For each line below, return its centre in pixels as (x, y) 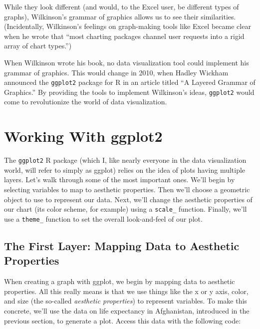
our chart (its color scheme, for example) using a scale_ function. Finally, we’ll (126, 209)
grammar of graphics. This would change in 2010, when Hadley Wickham (116, 72)
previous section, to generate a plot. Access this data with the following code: (123, 320)
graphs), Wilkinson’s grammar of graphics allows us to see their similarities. (120, 16)
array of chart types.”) (38, 46)
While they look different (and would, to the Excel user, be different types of (122, 6)
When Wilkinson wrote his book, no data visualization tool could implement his (127, 62)
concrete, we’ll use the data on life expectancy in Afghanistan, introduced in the (127, 310)
